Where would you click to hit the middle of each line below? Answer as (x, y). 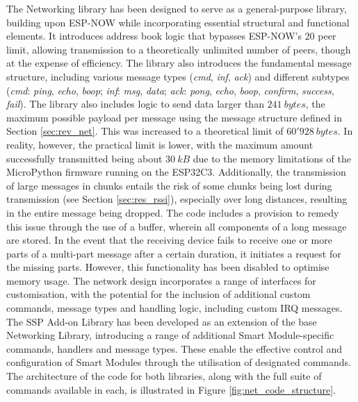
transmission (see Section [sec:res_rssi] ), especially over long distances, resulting (177, 199)
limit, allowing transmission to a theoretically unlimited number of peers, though (179, 49)
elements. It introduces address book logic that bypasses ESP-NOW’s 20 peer (171, 36)
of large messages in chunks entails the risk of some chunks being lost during (169, 185)
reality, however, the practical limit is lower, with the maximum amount (160, 144)
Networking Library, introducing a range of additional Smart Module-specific (170, 335)
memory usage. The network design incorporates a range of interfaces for (161, 280)
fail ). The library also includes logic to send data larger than (135, 104)
